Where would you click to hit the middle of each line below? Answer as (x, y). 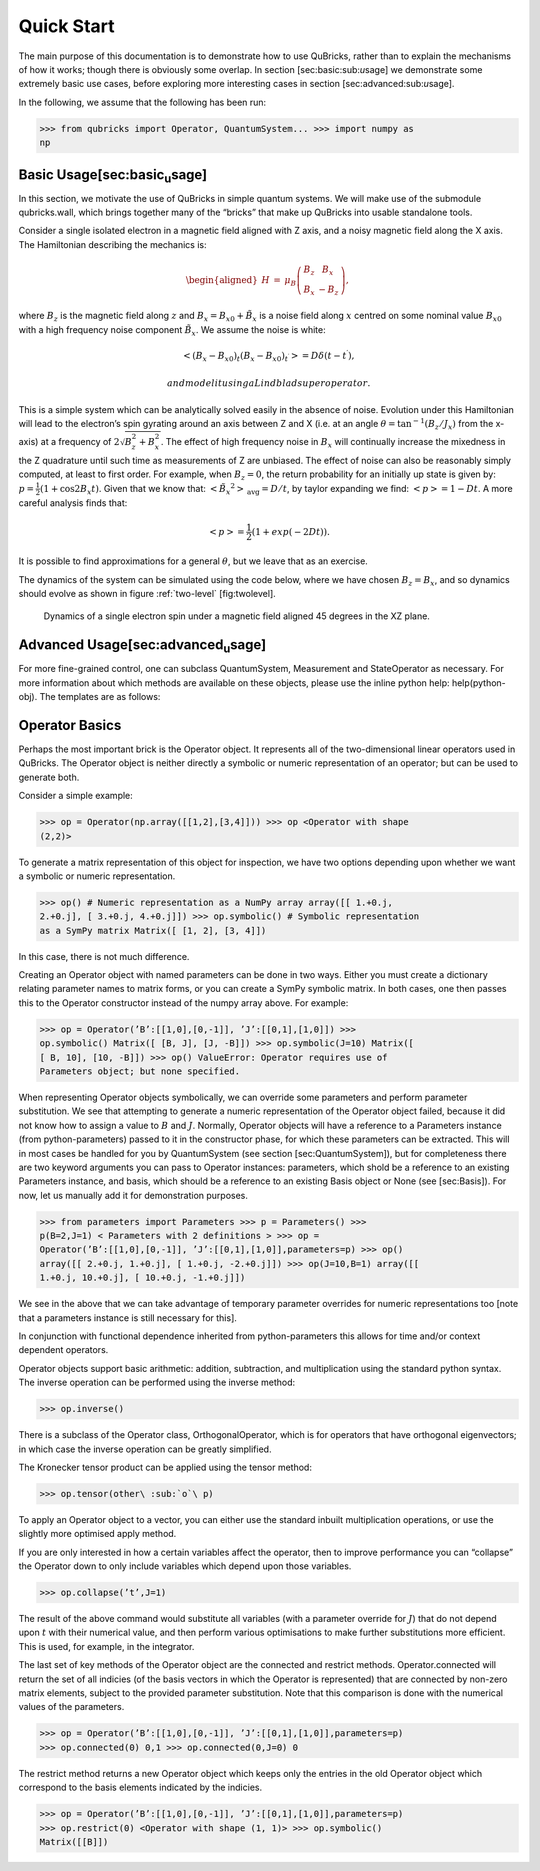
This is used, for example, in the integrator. (106, 1646)
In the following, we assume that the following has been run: (142, 102)
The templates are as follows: (100, 697)
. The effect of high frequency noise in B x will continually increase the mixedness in (333, 442)
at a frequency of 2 (80, 441)
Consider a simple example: (76, 796)
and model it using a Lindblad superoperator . (268, 383)
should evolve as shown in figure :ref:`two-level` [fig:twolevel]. (147, 593)
